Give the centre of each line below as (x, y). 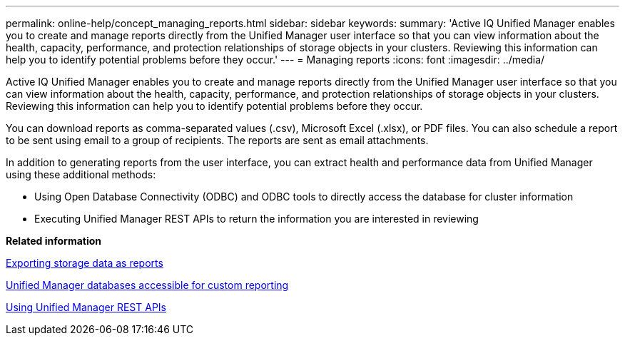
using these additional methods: (81, 174)
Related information (54, 241)
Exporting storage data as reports (85, 263)
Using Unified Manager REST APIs (86, 307)
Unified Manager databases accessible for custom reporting (147, 285)
